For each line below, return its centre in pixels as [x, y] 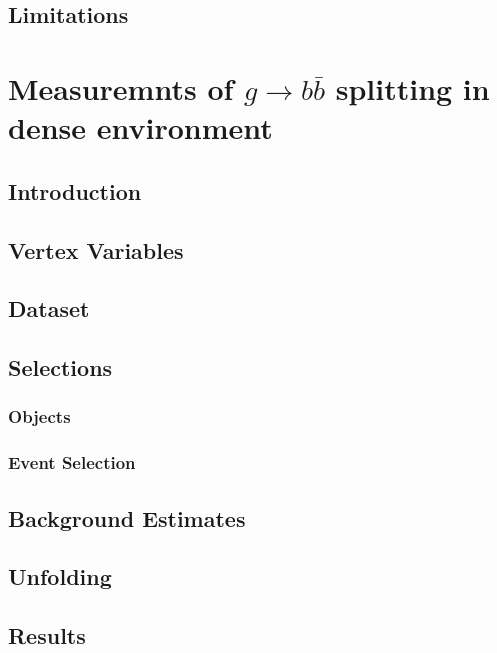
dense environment [140, 127]
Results [47, 635]
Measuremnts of [121, 87]
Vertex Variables [96, 249]
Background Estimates [127, 517]
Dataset [49, 308]
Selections [60, 367]
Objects [39, 416]
